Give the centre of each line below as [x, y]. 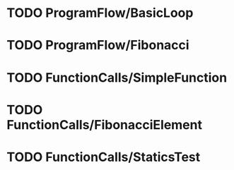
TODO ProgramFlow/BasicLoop [100, 13]
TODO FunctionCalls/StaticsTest [104, 157]
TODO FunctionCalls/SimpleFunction [117, 77]
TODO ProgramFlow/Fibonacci [98, 45]
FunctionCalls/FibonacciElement [105, 125]
